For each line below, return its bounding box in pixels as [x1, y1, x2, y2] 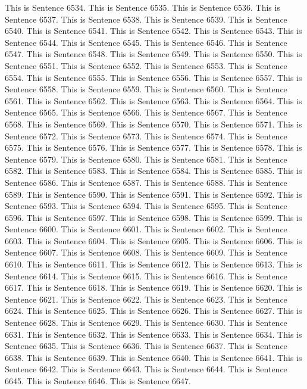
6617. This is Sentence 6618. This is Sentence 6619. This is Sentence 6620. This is [5, 281, 302, 294]
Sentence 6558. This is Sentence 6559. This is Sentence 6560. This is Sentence [5, 83, 287, 95]
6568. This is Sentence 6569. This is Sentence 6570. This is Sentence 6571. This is [5, 117, 302, 130]
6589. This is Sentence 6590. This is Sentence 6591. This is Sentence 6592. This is [5, 188, 302, 200]
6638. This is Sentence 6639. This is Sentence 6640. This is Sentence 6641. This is [5, 351, 302, 363]
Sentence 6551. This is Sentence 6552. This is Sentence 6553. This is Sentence [5, 59, 287, 71]
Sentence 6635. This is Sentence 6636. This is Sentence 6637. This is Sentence [5, 340, 287, 352]
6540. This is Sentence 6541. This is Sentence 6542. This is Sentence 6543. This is [5, 24, 302, 37]
